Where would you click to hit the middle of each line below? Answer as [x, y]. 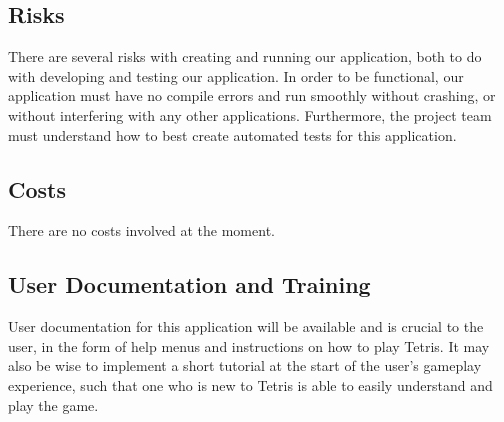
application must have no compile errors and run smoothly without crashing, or [252, 95]
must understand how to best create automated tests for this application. [232, 134]
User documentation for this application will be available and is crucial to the [246, 326]
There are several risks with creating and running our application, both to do [245, 56]
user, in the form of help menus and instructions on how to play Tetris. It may [249, 345]
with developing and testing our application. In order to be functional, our [236, 75]
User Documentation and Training [189, 284]
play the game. [53, 404]
